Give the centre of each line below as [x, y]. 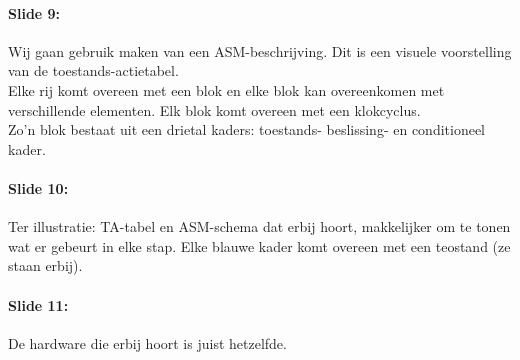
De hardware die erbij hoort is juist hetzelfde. [147, 342]
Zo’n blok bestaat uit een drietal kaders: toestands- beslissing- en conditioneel [247, 129]
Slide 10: [38, 187]
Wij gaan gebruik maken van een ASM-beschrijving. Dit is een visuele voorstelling [260, 50]
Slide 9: [34, 12]
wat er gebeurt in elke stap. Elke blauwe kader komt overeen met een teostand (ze [259, 245]
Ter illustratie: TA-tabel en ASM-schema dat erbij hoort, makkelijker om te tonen [259, 226]
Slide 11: [38, 304]
